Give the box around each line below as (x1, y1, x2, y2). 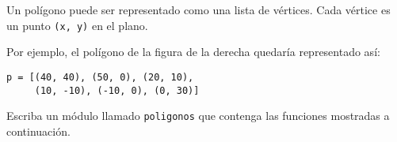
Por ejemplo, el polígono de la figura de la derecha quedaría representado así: (6, 43, 380, 60)
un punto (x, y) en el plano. (6, 17, 148, 33)
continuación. (6, 122, 71, 139)
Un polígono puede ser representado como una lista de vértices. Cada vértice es (6, 2, 391, 17)
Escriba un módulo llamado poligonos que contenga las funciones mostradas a (6, 107, 390, 124)
